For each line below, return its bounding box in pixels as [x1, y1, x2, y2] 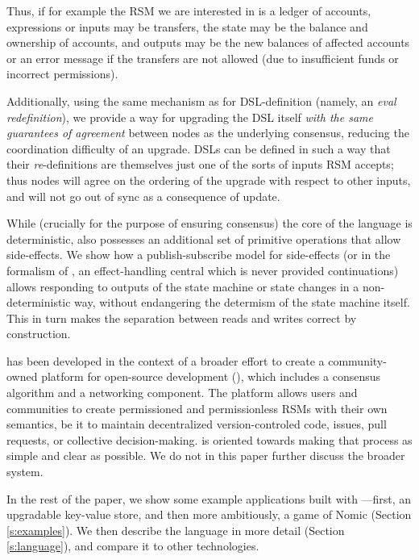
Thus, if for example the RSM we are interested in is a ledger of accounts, [6, 2, 371, 19]
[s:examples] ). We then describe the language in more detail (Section [6, 521, 345, 538]
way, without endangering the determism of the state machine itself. [74, 294, 410, 311]
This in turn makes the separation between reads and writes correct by [6, 309, 357, 326]
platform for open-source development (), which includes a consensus [41, 368, 381, 385]
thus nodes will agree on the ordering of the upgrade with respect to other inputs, [6, 171, 411, 188]
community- [328, 352, 387, 369]
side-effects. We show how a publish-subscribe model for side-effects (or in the [6, 246, 391, 263]
